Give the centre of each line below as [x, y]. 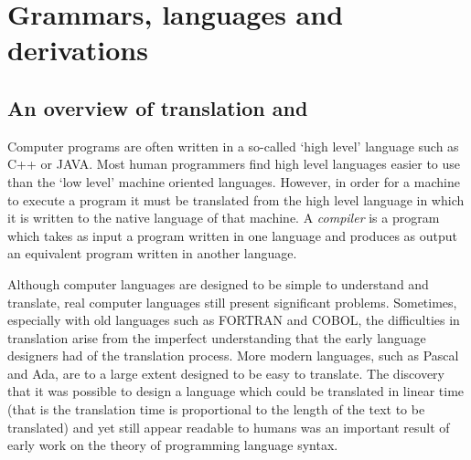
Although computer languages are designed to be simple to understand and [218, 283]
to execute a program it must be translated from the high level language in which [236, 199]
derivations [78, 50]
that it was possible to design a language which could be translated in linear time [236, 391]
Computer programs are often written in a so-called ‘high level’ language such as [233, 146]
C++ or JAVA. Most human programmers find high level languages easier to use [234, 164]
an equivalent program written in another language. [152, 253]
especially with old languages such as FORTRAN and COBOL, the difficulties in [234, 320]
